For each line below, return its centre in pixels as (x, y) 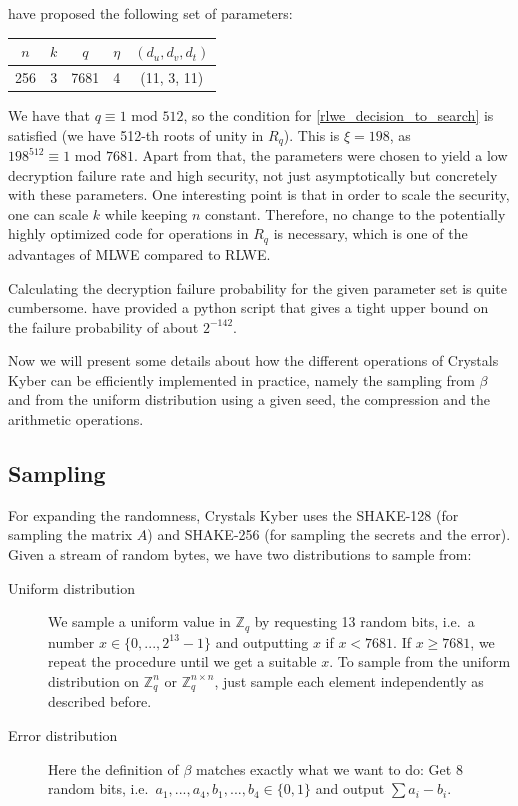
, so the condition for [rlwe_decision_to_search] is (338, 115)
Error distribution (63, 734)
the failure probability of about (103, 326)
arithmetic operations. (76, 419)
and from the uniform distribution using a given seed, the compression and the (249, 399)
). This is (311, 134)
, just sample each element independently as (349, 680)
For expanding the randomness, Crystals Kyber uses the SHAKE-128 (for (233, 514)
